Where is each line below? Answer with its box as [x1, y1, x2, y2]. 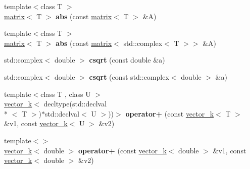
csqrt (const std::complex [89, 71, 169, 82]
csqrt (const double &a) [89, 54, 165, 65]
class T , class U [40, 88, 91, 99]
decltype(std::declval [43, 98, 107, 109]
